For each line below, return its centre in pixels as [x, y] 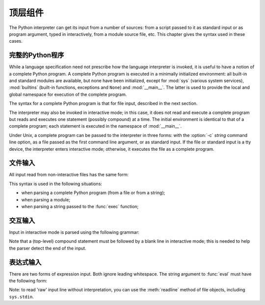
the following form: [28, 280]
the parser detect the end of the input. [48, 248]
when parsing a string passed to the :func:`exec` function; [80, 207]
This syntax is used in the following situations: [56, 184]
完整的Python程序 [37, 55]
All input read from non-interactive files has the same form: [69, 175]
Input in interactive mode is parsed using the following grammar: [74, 232]
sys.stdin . [21, 297]
